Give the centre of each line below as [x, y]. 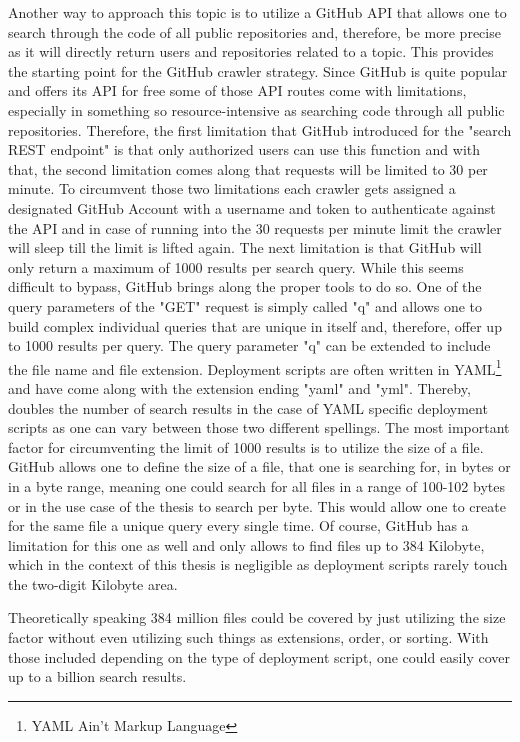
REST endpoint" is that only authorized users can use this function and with [244, 149]
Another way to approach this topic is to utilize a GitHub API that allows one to [257, 12]
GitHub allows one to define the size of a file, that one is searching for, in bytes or [259, 466]
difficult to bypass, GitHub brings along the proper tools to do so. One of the [245, 286]
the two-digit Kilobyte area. [93, 583]
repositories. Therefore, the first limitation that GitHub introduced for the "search [260, 129]
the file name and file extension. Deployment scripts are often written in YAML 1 [255, 367]
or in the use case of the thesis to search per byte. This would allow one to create [257, 505]
